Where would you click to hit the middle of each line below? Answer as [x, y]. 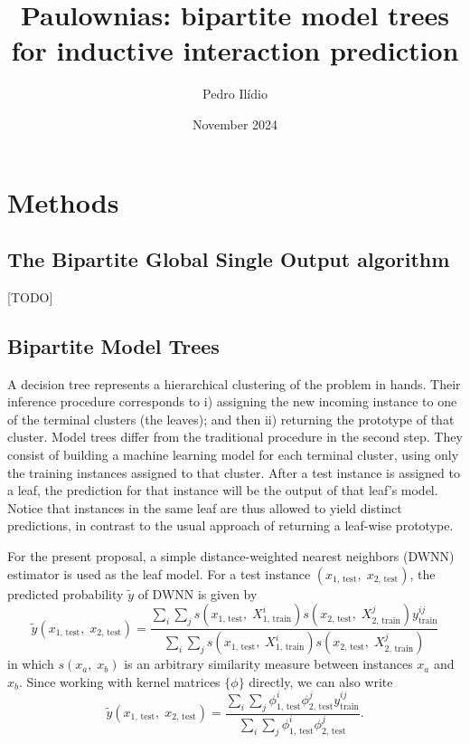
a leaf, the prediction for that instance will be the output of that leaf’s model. [223, 490]
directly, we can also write [321, 681]
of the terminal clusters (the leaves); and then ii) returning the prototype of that [231, 419]
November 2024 [235, 124]
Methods [63, 201]
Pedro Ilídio [235, 94]
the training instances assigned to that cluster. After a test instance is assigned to [234, 472]
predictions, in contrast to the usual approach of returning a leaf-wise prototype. [230, 525]
